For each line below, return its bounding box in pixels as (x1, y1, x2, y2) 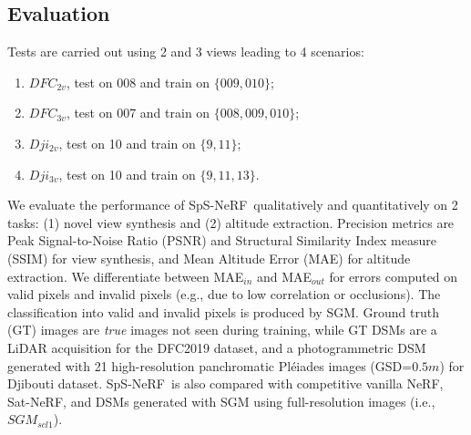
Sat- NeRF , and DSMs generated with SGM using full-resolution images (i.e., (7, 391, 435, 410)
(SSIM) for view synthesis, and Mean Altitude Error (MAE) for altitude (7, 248, 411, 267)
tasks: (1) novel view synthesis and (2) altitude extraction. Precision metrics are (7, 212, 455, 232)
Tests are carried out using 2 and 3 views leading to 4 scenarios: (7, 42, 364, 61)
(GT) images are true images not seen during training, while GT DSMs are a (7, 320, 437, 339)
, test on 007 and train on (66, 103, 210, 122)
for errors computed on (329, 266, 458, 285)
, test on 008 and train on (66, 72, 210, 91)
